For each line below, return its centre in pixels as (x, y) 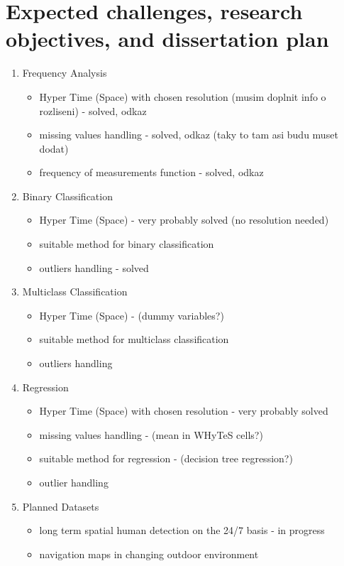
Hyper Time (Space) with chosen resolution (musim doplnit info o (183, 96)
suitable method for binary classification (127, 244)
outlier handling (74, 482)
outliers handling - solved (94, 267)
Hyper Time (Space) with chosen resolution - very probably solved (184, 411)
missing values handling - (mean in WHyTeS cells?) (151, 434)
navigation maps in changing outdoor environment (149, 554)
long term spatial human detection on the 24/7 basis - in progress (182, 530)
